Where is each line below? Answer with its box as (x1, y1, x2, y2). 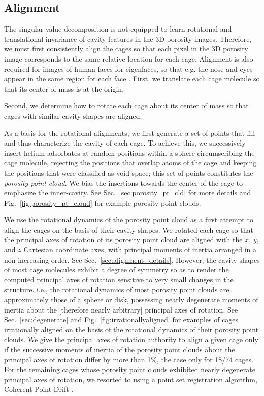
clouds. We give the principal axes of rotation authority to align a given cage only (4, 334, 258, 345)
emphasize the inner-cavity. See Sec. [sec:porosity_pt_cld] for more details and (4, 187, 251, 198)
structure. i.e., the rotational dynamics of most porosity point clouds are (4, 284, 229, 295)
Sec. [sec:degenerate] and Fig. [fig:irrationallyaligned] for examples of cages (4, 314, 239, 325)
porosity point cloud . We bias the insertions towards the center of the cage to (4, 177, 243, 188)
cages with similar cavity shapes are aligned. (4, 110, 142, 121)
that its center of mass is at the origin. (4, 83, 124, 94)
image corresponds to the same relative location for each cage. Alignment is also (4, 53, 253, 64)
